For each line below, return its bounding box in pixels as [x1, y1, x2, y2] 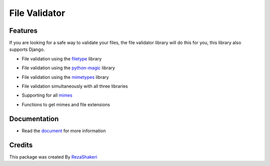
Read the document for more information [21, 128, 106, 134]
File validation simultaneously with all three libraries [21, 83, 128, 89]
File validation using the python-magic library [21, 65, 115, 71]
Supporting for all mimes [21, 92, 72, 98]
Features [9, 26, 37, 35]
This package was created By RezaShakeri [9, 154, 97, 160]
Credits [9, 141, 33, 149]
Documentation [9, 115, 59, 123]
